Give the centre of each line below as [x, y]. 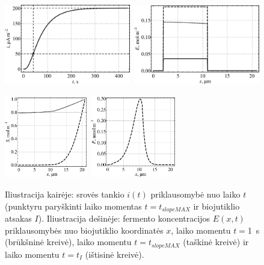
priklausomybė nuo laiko [195, 194]
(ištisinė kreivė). [115, 254]
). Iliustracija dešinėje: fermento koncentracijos [124, 218]
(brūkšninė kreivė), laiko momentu [68, 242]
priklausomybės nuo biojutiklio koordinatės [84, 230]
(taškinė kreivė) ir [216, 242]
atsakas [18, 218]
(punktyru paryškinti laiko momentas [73, 206]
